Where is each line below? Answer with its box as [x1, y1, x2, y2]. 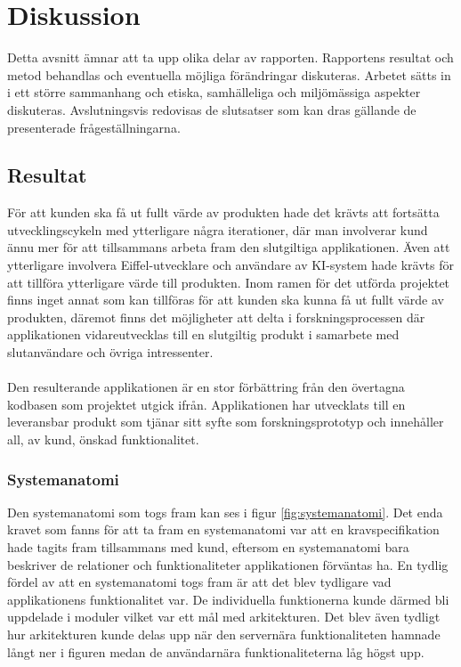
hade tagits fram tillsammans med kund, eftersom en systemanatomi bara [7, 538, 409, 557]
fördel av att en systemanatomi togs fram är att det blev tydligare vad [7, 573, 392, 591]
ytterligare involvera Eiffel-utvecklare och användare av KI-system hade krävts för [7, 256, 454, 274]
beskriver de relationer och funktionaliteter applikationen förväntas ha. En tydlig [7, 555, 449, 573]
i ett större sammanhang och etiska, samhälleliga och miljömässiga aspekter [7, 83, 421, 102]
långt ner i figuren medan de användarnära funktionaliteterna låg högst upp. [7, 642, 425, 661]
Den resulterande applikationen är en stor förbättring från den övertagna [7, 378, 405, 396]
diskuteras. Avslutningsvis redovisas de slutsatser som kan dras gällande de [7, 100, 417, 118]
